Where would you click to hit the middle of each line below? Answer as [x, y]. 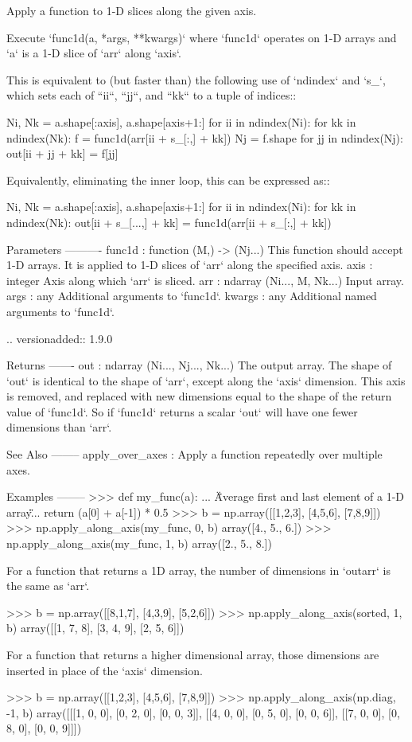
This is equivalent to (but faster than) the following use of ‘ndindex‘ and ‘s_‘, [196, 79]
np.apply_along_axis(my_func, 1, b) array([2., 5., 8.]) [139, 543]
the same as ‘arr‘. [48, 586]
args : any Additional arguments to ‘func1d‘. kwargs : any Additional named [192, 296]
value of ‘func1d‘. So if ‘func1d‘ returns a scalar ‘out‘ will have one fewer [182, 411]
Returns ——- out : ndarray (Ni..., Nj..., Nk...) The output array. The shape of [199, 365]
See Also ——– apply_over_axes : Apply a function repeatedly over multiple [194, 454]
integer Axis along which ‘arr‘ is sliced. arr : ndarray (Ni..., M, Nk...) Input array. [205, 280]
